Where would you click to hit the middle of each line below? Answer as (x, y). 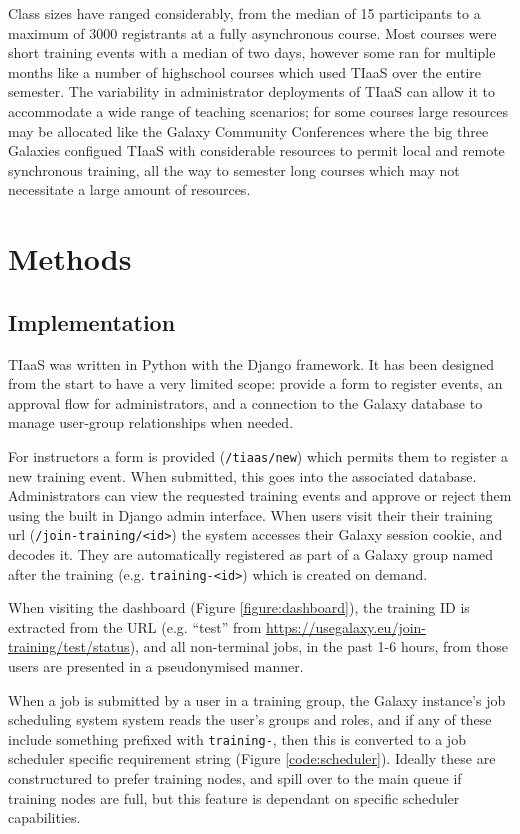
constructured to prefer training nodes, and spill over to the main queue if (235, 778)
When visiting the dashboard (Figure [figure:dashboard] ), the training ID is (239, 607)
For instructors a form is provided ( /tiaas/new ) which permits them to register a (258, 455)
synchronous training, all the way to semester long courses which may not (234, 169)
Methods (70, 258)
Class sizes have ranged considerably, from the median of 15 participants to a (244, 13)
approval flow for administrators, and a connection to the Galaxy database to (245, 402)
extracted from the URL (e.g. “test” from (135, 626)
